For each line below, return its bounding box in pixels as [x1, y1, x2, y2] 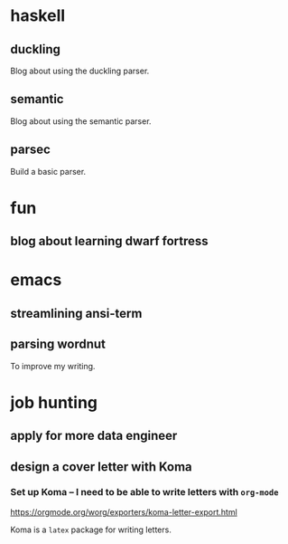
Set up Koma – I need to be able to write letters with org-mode [10, 486, 279, 499]
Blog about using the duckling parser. [10, 65, 150, 76]
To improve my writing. [10, 360, 96, 371]
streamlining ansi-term [10, 305, 143, 321]
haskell [10, 5, 66, 26]
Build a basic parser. [10, 166, 87, 177]
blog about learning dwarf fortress [10, 234, 209, 249]
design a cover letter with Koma [10, 459, 192, 474]
